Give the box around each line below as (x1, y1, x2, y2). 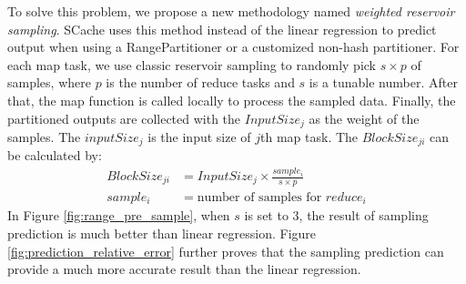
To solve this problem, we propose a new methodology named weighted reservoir (7, 2, 455, 20)
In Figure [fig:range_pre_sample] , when (7, 206, 230, 225)
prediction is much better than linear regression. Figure (7, 223, 317, 242)
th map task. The (260, 127, 359, 147)
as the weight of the (309, 108, 420, 127)
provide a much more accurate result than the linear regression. (7, 259, 361, 279)
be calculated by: (7, 146, 102, 165)
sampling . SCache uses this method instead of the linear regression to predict (7, 19, 437, 38)
